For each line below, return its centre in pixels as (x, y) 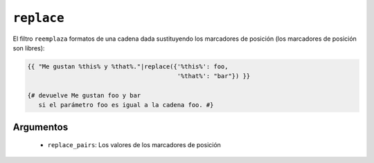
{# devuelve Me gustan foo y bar (84, 96)
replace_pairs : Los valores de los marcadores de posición (134, 145)
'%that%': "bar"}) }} (214, 76)
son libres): (29, 48)
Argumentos (41, 127)
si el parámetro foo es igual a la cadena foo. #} (126, 105)
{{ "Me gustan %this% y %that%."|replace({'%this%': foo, (128, 66)
